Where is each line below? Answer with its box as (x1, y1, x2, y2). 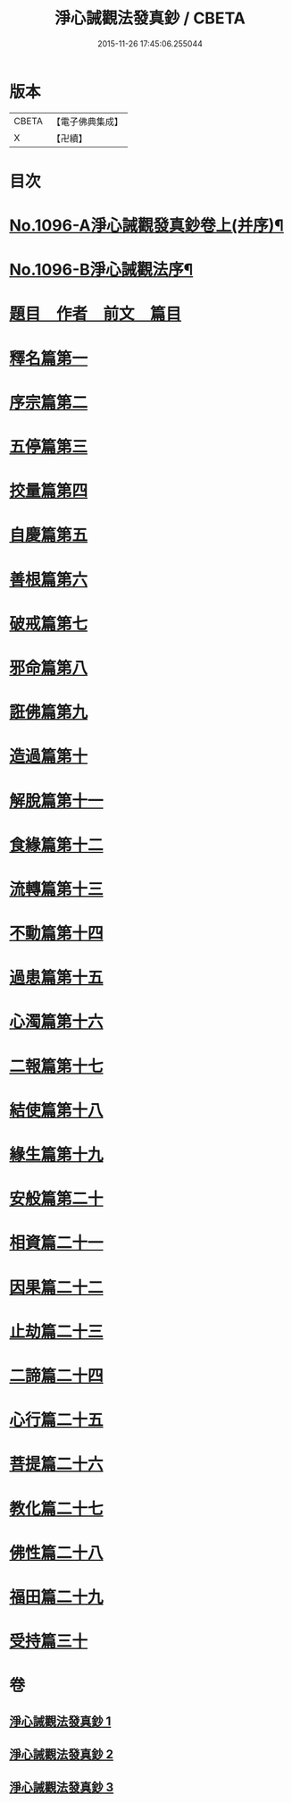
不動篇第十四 (9, 923, 104, 944)
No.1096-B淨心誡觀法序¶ (9, 260, 194, 280)
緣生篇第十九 (9, 1145, 104, 1165)
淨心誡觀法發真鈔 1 (9, 1714, 112, 1729)
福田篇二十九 (9, 1587, 104, 1607)
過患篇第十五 (9, 967, 104, 988)
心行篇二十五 (9, 1410, 104, 1430)
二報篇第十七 (9, 1056, 104, 1076)
